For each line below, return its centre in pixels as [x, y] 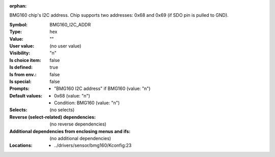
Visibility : [20, 53]
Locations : [21, 145]
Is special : [20, 81]
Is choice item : [25, 60]
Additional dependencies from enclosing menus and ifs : [70, 131]
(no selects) [62, 110]
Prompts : [20, 88]
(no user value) [65, 46]
